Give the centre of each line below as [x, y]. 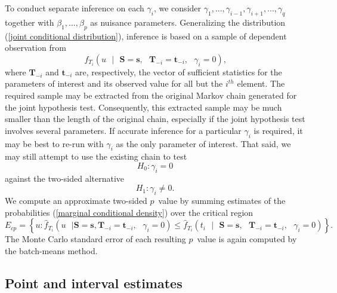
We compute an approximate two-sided [76, 201]
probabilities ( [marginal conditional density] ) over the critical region [129, 212]
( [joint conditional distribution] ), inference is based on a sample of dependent [146, 36]
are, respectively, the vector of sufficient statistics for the [179, 71]
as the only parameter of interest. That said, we [203, 143]
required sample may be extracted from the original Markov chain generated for [151, 95]
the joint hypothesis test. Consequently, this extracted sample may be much [143, 107]
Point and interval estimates [94, 283]
